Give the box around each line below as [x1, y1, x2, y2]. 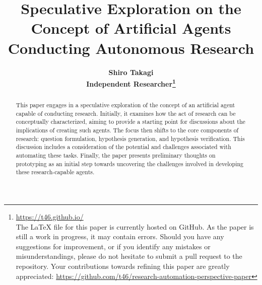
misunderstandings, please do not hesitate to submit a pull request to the [16, 251, 242, 261]
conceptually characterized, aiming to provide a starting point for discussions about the [16, 117, 245, 126]
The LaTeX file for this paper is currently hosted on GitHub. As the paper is [16, 221, 254, 232]
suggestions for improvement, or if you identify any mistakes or [16, 241, 211, 251]
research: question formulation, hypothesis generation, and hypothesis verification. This [16, 134, 245, 142]
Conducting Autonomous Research [8, 37, 254, 58]
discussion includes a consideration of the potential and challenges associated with [16, 142, 231, 151]
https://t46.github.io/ [16, 211, 84, 222]
